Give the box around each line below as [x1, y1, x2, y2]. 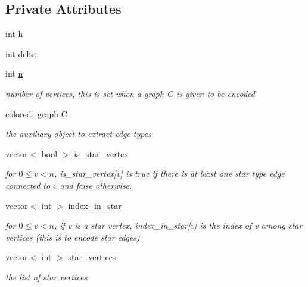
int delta [5, 47, 36, 60]
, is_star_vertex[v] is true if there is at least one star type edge [54, 167, 285, 180]
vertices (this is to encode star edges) [5, 230, 140, 243]
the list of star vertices [5, 270, 88, 283]
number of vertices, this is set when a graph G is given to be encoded [5, 87, 255, 99]
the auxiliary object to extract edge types [5, 127, 151, 140]
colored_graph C [5, 107, 67, 120]
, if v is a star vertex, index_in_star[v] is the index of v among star [54, 219, 303, 232]
